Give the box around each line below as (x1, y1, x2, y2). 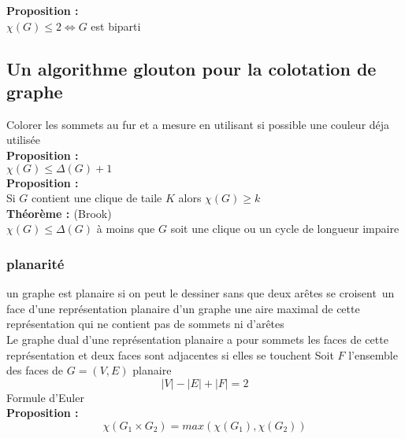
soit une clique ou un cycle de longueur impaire (170, 220, 399, 237)
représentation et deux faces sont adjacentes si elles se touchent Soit (6, 346, 334, 363)
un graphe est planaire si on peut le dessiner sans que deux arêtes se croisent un (6, 285, 395, 301)
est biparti (91, 17, 141, 34)
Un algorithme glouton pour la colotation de (6, 56, 377, 80)
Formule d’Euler (6, 389, 84, 405)
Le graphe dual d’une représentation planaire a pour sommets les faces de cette (6, 330, 388, 347)
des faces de (6, 362, 64, 378)
